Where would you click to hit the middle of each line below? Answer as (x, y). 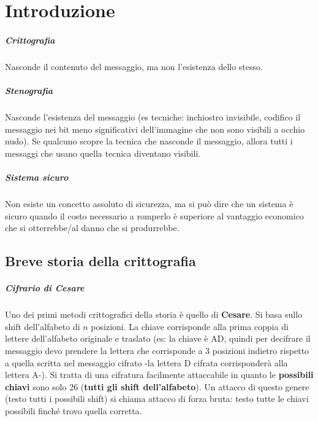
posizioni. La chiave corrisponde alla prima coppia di (190, 326)
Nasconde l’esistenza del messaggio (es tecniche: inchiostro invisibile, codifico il (153, 117)
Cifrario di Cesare (45, 288)
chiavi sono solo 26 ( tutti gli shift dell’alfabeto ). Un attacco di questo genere (157, 386)
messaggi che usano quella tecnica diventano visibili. (103, 153)
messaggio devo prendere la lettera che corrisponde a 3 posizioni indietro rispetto (157, 350)
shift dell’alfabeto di (43, 326)
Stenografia (29, 91)
